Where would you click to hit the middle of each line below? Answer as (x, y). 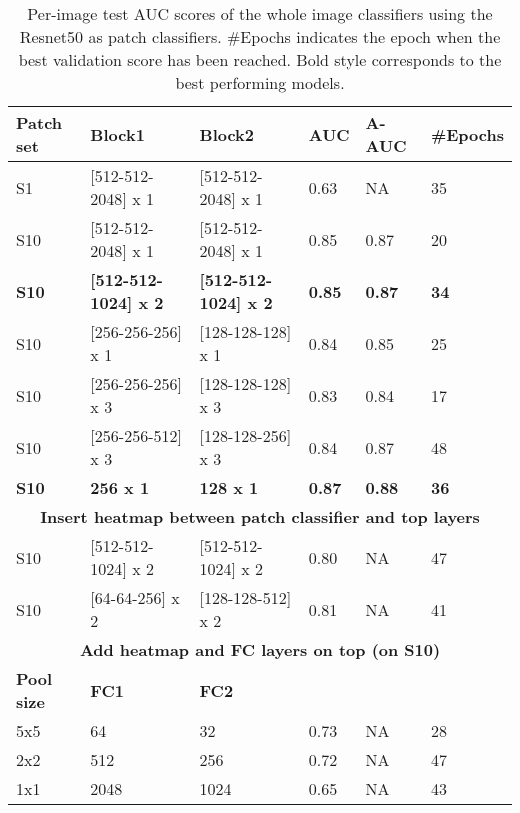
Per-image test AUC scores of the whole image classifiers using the (260, 13)
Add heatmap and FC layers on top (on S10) (260, 649)
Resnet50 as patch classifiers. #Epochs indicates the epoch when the (260, 36)
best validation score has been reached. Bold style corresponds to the (260, 59)
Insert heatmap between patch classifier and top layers (260, 516)
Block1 (117, 134)
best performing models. (260, 82)
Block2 (227, 134)
